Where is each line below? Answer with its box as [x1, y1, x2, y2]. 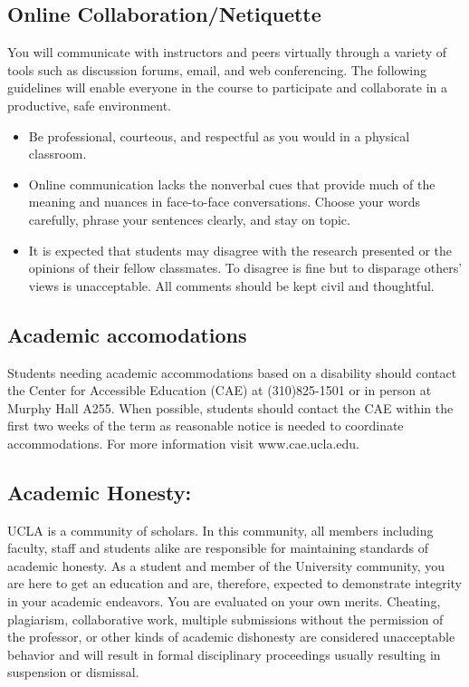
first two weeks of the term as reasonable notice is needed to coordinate [7, 416, 404, 435]
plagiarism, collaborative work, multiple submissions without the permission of [7, 609, 444, 628]
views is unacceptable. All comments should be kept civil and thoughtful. [28, 276, 435, 295]
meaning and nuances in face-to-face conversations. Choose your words [28, 192, 420, 211]
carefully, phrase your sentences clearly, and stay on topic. [28, 209, 350, 228]
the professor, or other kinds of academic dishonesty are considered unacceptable [7, 627, 455, 646]
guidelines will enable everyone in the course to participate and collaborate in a [7, 78, 448, 97]
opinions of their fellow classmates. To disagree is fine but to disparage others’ [28, 258, 463, 277]
